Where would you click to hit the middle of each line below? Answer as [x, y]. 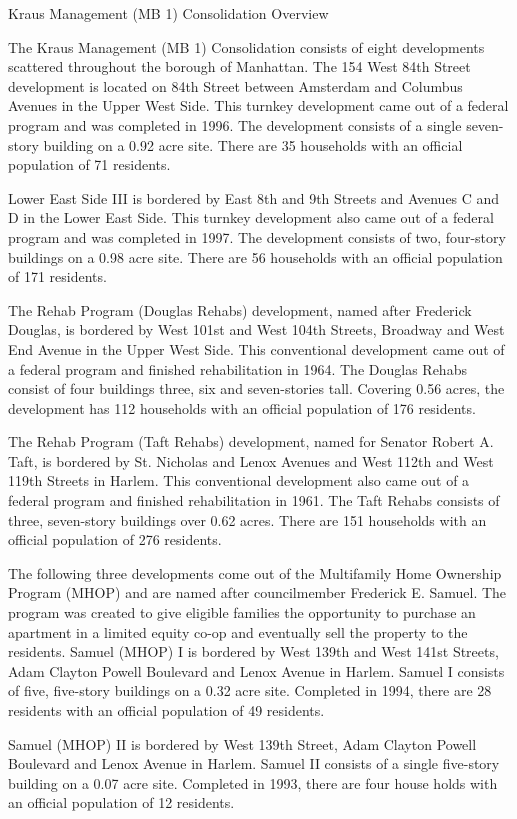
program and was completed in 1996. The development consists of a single [235, 124]
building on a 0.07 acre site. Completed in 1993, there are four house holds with [253, 782]
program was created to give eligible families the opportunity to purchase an [242, 612]
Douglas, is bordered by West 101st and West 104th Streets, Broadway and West [256, 329]
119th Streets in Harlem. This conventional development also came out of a [239, 480]
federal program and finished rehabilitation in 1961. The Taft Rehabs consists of [254, 500]
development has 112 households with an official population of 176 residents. [242, 407]
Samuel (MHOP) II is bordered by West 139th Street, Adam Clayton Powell [242, 743]
